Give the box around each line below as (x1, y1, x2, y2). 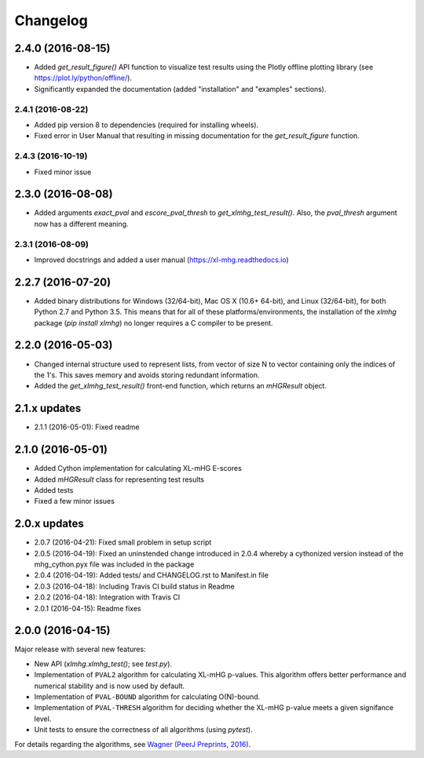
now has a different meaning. (34, 219, 129, 228)
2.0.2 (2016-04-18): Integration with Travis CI (34, 592, 181, 602)
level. (34, 714, 52, 723)
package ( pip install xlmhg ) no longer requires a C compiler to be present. (34, 318, 274, 327)
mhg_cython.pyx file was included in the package (34, 559, 195, 569)
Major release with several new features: (14, 644, 146, 654)
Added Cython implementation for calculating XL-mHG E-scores (34, 464, 243, 473)
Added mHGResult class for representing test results (34, 475, 204, 484)
